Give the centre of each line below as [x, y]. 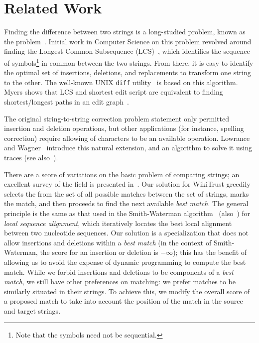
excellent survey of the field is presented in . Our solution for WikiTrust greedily [127, 184]
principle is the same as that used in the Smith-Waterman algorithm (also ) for [127, 213]
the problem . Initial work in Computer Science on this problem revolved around [128, 41]
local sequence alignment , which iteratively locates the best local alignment [118, 223]
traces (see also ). [31, 157]
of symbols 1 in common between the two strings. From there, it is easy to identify [129, 62]
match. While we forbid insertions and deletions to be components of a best [119, 272]
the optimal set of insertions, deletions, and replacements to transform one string [128, 72]
